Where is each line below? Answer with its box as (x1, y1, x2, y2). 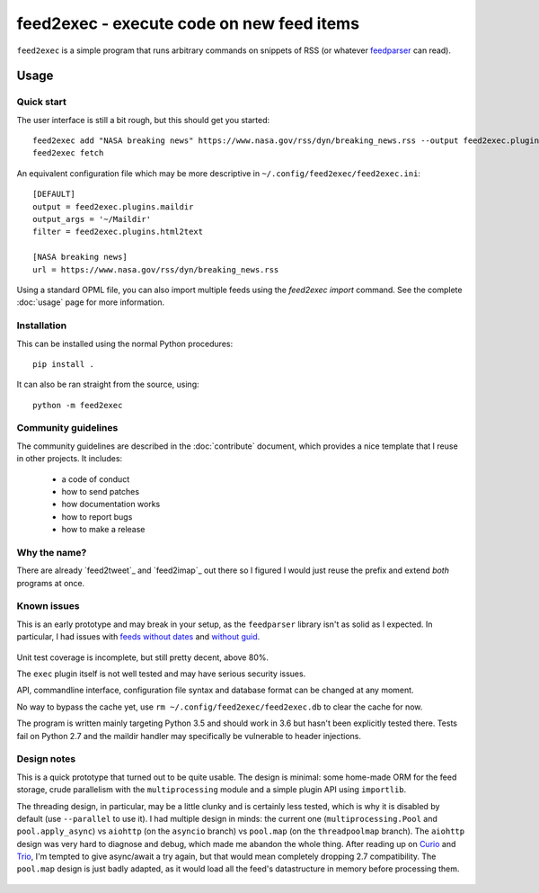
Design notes (16, 753, 76, 765)
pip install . (32, 359, 94, 369)
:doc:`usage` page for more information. (16, 297, 165, 308)
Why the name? (16, 546, 87, 558)
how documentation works (61, 499, 161, 510)
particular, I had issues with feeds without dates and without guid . (16, 631, 261, 642)
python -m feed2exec (32, 400, 123, 410)
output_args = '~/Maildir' (32, 214, 152, 225)
